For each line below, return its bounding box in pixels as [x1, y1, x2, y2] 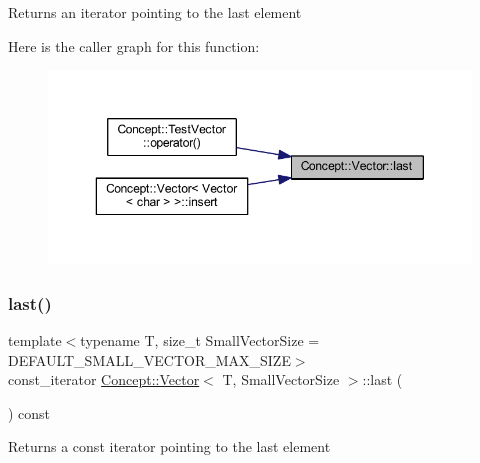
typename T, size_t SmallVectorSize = [80, 329, 320, 350]
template [8, 329, 62, 350]
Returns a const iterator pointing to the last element [8, 436, 331, 457]
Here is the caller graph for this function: [8, 35, 260, 56]
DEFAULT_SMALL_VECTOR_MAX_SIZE [8, 349, 291, 370]
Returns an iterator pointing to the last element [8, 2, 302, 22]
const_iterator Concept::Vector [8, 369, 200, 390]
